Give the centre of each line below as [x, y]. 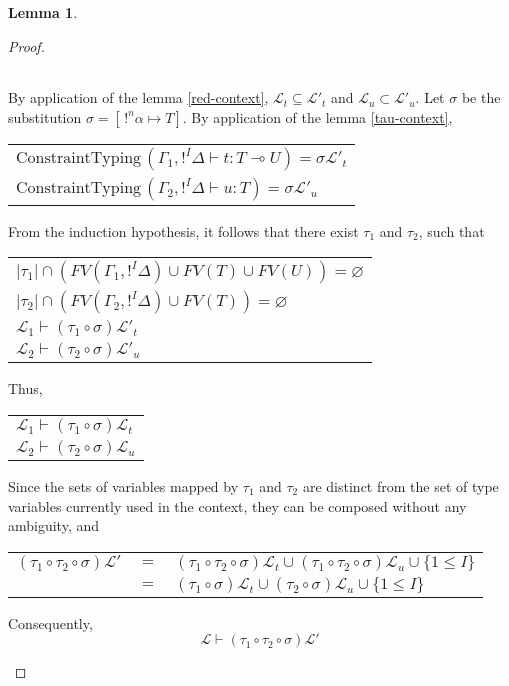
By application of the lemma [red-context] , [138, 97]
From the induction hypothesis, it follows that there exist [183, 230]
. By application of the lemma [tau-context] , [317, 116]
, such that [451, 230]
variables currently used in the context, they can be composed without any [237, 505]
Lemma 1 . [43, 12]
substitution [45, 116]
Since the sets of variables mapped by [123, 485]
